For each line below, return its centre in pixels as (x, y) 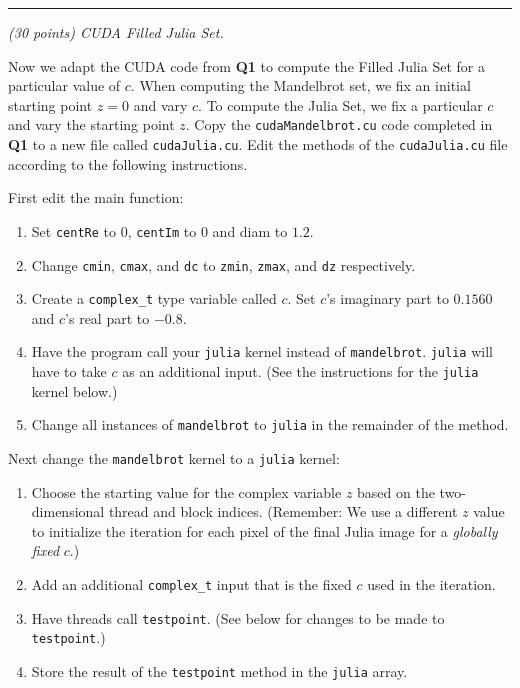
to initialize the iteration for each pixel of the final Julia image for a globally (264, 530)
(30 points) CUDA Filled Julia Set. (116, 32)
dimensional (68, 511)
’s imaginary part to (387, 298)
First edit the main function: (96, 197)
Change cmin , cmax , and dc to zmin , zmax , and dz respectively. (223, 264)
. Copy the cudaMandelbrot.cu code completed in (339, 124)
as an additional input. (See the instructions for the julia (300, 371)
